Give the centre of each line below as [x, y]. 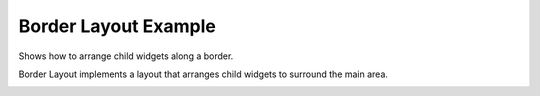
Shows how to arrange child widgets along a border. [126, 56]
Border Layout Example [117, 26]
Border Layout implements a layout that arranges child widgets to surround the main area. [203, 74]
